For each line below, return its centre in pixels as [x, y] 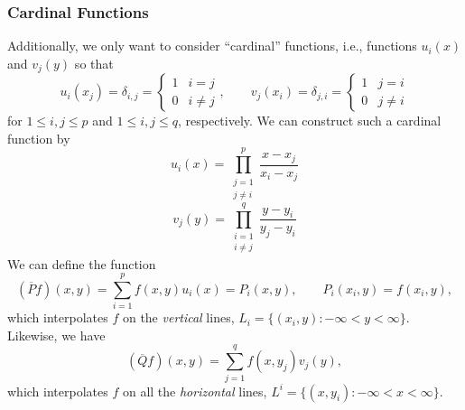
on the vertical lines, [178, 317]
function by [39, 138]
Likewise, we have [56, 335]
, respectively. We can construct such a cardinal [309, 121]
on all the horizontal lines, [195, 391]
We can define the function [82, 263]
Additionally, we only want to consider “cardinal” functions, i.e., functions [212, 46]
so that [94, 63]
